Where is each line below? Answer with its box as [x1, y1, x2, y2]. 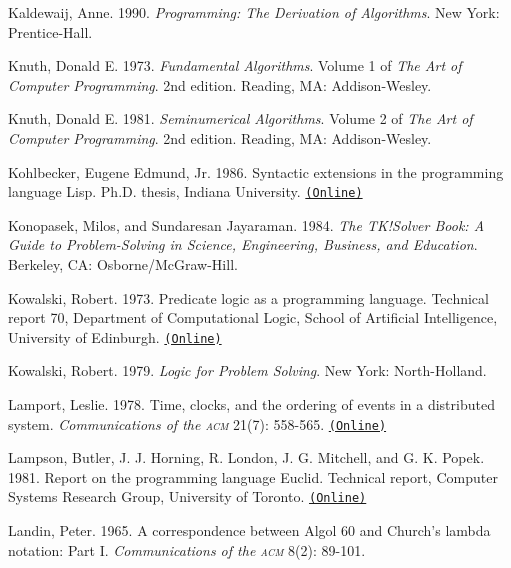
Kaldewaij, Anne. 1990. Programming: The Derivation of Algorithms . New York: [8, 2, 500, 22]
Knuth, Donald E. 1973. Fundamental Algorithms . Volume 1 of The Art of [8, 55, 462, 76]
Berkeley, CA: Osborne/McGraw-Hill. [8, 254, 238, 274]
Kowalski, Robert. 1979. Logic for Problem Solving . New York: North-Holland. [8, 360, 487, 381]
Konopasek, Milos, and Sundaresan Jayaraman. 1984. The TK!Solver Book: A [8, 214, 485, 235]
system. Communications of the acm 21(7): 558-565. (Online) [8, 413, 387, 434]
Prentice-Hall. [8, 21, 93, 42]
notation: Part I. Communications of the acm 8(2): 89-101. [8, 539, 366, 560]
